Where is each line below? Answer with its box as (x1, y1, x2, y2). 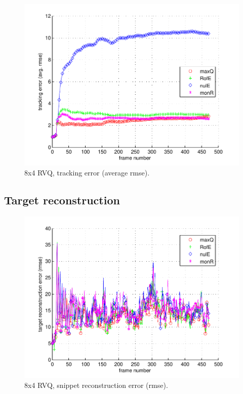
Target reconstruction (4, 192, 120, 207)
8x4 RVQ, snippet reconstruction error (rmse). (24, 379, 168, 390)
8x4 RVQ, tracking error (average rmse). (24, 167, 150, 177)
